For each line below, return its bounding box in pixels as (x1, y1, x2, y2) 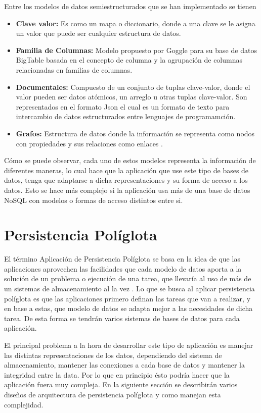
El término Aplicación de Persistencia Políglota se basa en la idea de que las (4, 253, 240, 264)
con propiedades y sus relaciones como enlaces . (16, 138, 163, 148)
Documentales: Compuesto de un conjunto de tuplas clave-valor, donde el (16, 81, 250, 92)
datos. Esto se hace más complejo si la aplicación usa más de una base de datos (4, 184, 250, 195)
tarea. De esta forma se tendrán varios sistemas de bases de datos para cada (4, 313, 240, 323)
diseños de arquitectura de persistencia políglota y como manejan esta (4, 389, 221, 399)
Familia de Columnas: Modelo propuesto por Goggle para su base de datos (16, 44, 257, 55)
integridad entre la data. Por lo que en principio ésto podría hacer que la (4, 369, 230, 380)
